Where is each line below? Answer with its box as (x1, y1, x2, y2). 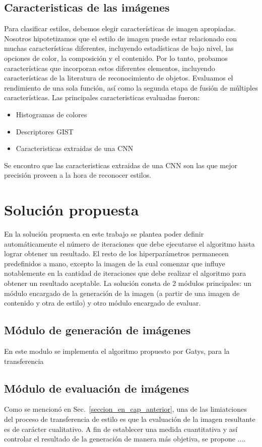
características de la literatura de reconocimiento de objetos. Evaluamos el (4, 72, 233, 83)
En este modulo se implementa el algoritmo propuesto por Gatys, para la (4, 346, 230, 356)
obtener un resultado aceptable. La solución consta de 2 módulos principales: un (4, 278, 252, 288)
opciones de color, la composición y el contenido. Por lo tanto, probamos (4, 52, 228, 63)
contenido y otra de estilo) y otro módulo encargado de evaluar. (4, 297, 201, 308)
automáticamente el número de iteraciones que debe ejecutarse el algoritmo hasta (4, 238, 255, 249)
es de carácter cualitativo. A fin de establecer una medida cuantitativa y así (4, 423, 238, 434)
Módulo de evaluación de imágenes (4, 380, 189, 396)
